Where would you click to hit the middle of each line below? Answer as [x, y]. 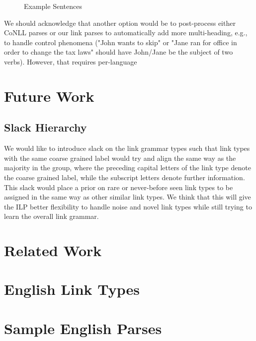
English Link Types [72, 289]
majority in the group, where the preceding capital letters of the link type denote [128, 168]
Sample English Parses [83, 328]
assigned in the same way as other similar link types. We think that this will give [128, 197]
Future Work [49, 96]
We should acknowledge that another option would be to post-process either [120, 23]
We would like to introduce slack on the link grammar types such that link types [127, 148]
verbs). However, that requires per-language [71, 61]
